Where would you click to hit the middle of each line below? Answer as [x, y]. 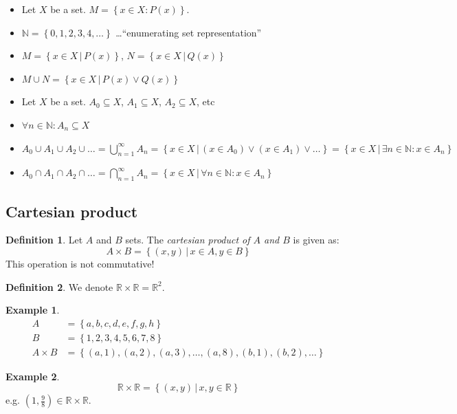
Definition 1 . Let [44, 240]
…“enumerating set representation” [189, 32]
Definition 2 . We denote [59, 286]
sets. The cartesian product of [188, 240]
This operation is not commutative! [80, 263]
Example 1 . [33, 310]
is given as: [316, 240]
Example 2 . [33, 376]
